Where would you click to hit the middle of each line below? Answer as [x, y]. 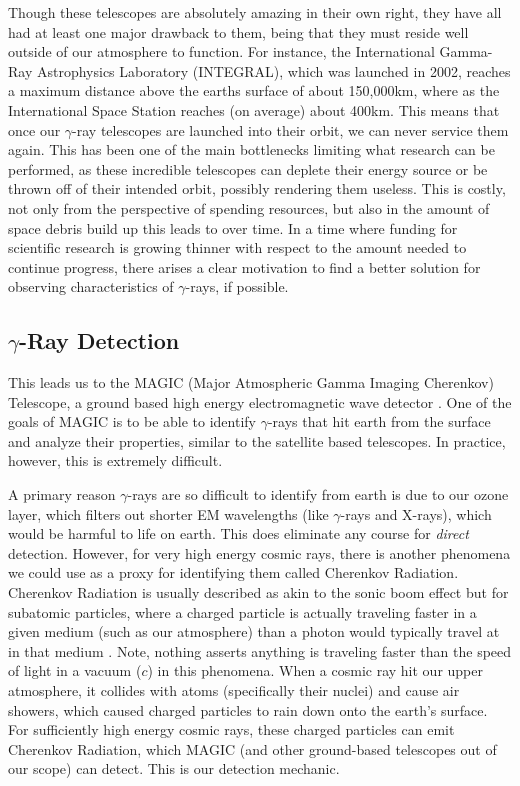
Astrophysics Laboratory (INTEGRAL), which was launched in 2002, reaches [273, 70]
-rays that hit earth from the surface [379, 421]
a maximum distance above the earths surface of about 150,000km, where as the [254, 90]
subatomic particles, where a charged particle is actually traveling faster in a [242, 611]
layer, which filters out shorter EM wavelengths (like [168, 513]
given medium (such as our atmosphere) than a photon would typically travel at [254, 631]
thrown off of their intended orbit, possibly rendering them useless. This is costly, [257, 188]
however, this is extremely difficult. [115, 460]
